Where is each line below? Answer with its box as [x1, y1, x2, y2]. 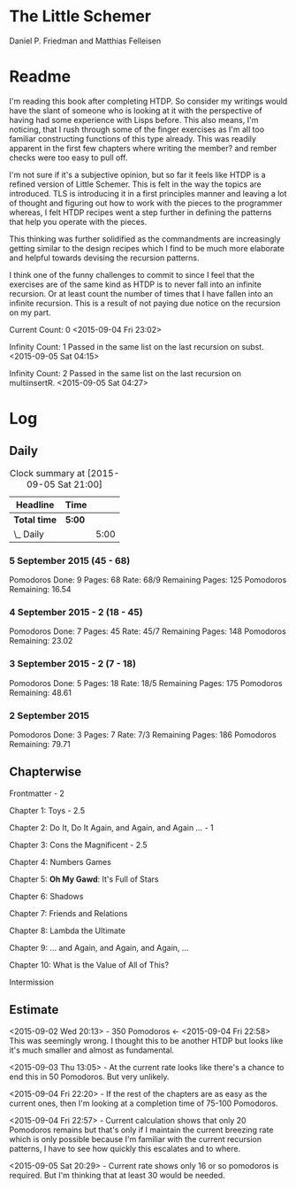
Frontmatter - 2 [9, 788, 65, 799]
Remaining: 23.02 [9, 636, 73, 646]
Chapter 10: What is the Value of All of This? [9, 959, 170, 970]
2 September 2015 [9, 709, 90, 722]
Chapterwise [9, 764, 82, 780]
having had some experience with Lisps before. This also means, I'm [9, 114, 259, 125]
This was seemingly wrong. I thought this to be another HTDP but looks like [9, 1035, 284, 1046]
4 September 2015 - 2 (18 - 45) [9, 606, 143, 619]
